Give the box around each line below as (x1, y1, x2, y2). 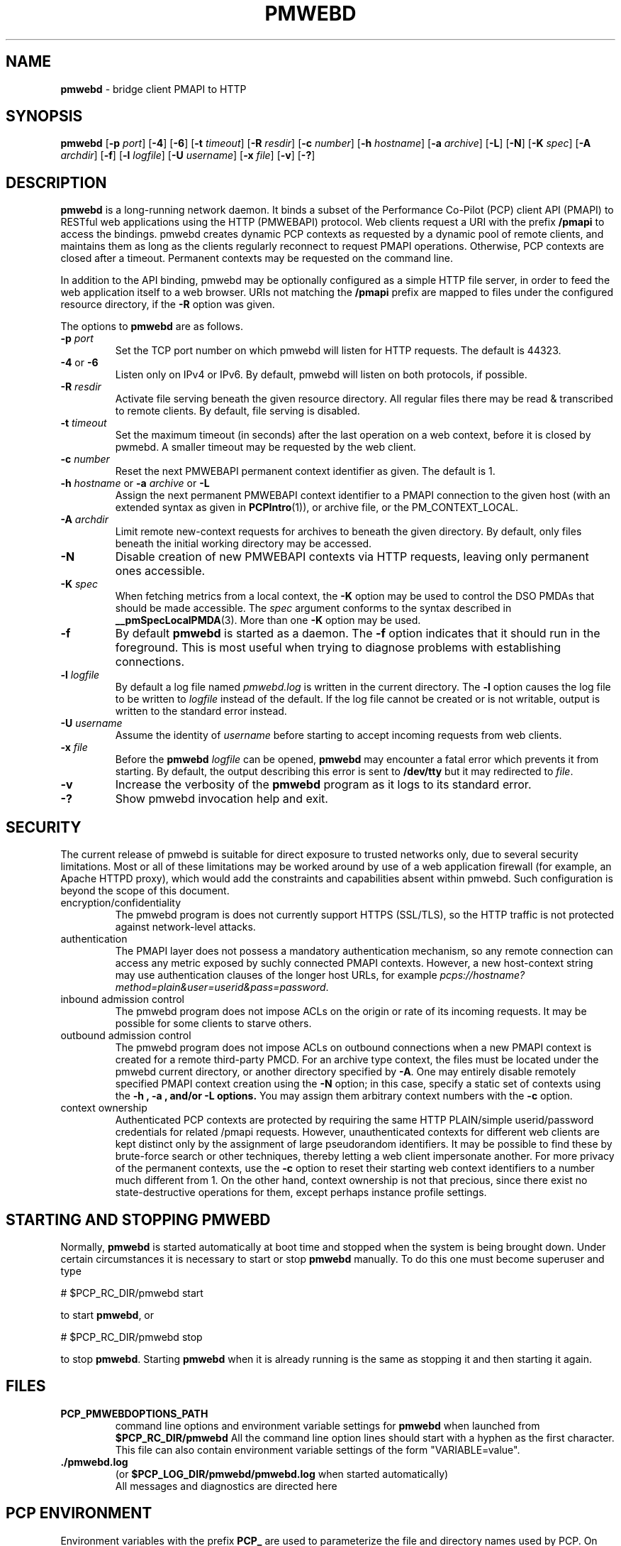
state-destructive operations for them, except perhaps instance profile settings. (115, 1186, 487, 1199)
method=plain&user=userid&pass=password (115, 981, 326, 994)
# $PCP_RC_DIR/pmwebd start (60, 1286, 203, 1299)
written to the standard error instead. (115, 705, 287, 718)
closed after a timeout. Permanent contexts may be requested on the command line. (60, 252, 454, 265)
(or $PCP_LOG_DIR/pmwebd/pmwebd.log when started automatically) (115, 1467, 449, 1480)
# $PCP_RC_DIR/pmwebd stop (60, 1330, 203, 1343)
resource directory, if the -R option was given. (60, 298, 275, 311)
